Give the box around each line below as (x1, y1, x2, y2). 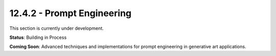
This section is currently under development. (9, 25, 104, 31)
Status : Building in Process (9, 34, 67, 40)
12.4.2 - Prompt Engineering (9, 8, 132, 19)
